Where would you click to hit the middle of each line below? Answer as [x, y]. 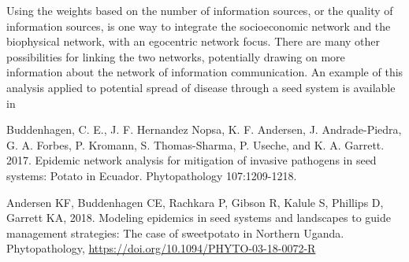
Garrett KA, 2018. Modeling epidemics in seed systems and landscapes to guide [199, 218]
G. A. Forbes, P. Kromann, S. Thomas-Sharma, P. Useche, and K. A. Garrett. [195, 144]
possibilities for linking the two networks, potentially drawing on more [176, 56]
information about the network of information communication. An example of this [205, 72]
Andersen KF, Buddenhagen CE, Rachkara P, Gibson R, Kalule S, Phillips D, [195, 202]
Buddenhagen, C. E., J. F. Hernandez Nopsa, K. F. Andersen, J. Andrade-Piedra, [204, 129]
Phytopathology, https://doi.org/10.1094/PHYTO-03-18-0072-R [161, 248]
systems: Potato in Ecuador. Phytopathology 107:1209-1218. [152, 175]
